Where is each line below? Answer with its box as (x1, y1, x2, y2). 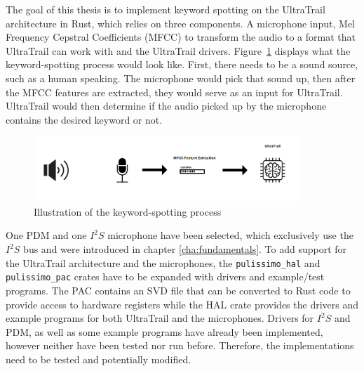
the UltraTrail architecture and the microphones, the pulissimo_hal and (6, 255, 321, 270)
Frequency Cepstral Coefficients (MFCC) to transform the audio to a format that (6, 30, 356, 44)
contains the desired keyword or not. (6, 112, 163, 126)
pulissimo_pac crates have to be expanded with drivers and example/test (6, 269, 325, 284)
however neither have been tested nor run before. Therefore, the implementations (6, 338, 354, 353)
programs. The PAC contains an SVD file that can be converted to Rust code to (6, 282, 351, 297)
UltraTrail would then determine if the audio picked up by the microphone (6, 98, 327, 113)
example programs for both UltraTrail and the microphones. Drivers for (6, 311, 314, 325)
